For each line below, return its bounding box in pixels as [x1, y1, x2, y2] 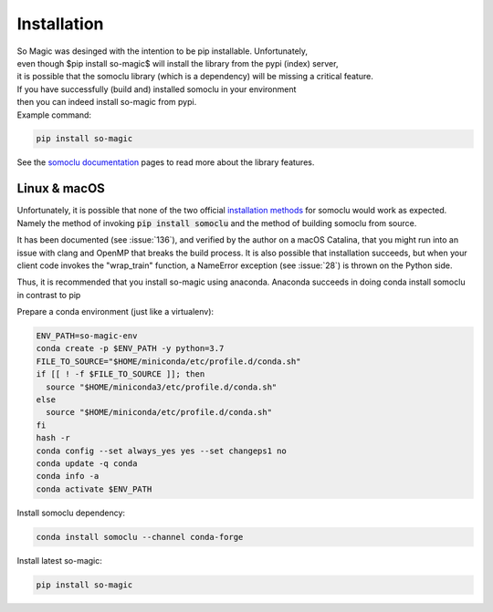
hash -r [36, 433, 70, 443]
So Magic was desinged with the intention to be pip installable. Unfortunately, [16, 46, 309, 57]
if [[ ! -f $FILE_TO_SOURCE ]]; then [36, 369, 205, 379]
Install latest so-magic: [16, 555, 102, 565]
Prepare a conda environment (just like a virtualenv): [16, 306, 215, 317]
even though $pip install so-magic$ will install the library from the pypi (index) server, [16, 57, 339, 68]
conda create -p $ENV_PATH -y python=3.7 [36, 343, 225, 354]
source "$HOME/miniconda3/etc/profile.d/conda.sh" [46, 381, 278, 392]
